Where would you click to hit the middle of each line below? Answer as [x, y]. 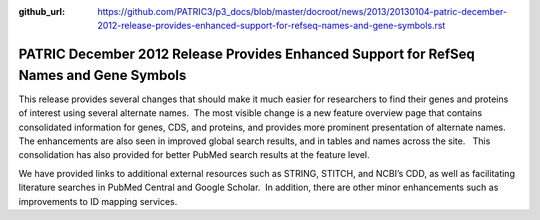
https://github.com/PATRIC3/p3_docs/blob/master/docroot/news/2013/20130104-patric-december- [302, 11]
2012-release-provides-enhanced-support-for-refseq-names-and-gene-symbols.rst [271, 26]
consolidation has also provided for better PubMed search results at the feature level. [194, 155]
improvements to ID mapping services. [98, 201]
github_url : [41, 11]
